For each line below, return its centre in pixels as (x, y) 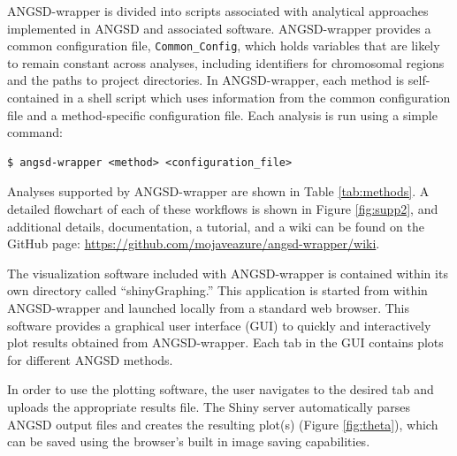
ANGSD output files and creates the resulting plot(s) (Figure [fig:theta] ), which (223, 424)
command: (35, 132)
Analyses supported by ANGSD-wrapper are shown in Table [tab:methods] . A (218, 191)
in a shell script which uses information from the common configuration (257, 98)
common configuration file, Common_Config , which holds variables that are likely (224, 46)
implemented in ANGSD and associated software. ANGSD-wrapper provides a (219, 28)
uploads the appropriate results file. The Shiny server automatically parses (209, 406)
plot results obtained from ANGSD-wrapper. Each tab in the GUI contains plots (225, 342)
